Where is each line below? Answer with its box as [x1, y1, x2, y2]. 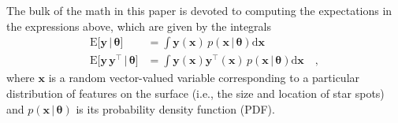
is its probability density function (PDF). [76, 100, 275, 117]
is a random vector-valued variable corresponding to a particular [48, 69, 360, 86]
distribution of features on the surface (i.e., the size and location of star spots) [6, 84, 385, 101]
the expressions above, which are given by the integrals [6, 17, 272, 34]
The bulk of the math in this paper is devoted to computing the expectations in [6, 2, 392, 18]
